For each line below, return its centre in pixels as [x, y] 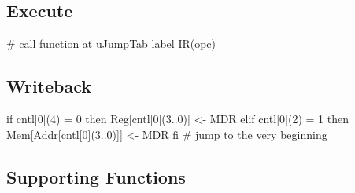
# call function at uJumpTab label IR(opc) [111, 44]
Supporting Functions [96, 176]
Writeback [49, 86]
